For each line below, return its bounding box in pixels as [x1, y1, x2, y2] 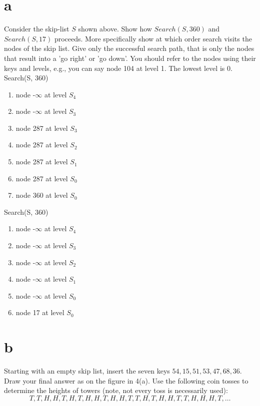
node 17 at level [15, 307, 64, 318]
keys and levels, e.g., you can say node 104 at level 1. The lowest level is [4, 62, 225, 73]
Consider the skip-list [4, 23, 69, 34]
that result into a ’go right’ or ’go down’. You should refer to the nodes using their [4, 52, 256, 63]
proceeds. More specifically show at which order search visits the [54, 33, 252, 43]
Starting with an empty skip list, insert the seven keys [4, 366, 170, 376]
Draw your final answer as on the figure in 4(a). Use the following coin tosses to [4, 375, 248, 386]
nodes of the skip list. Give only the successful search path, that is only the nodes [4, 43, 254, 53]
